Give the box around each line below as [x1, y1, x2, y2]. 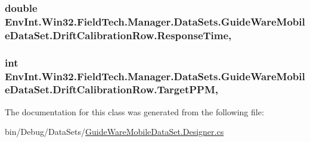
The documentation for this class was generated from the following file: [5, 105, 264, 118]
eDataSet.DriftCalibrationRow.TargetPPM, [5, 82, 219, 97]
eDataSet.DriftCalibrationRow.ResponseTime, [5, 27, 232, 42]
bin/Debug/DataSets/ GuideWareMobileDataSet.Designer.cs [5, 125, 224, 138]
